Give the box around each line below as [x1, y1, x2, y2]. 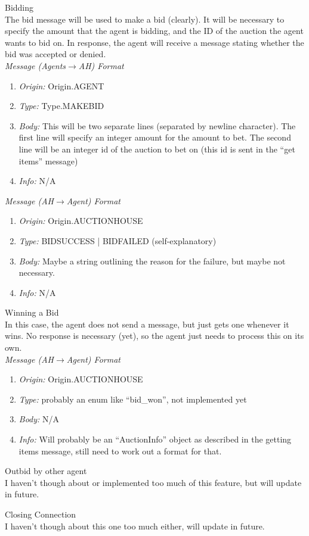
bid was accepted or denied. [5, 48, 106, 60]
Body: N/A [18, 413, 60, 425]
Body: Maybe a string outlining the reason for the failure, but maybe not [18, 254, 286, 267]
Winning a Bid [5, 306, 59, 319]
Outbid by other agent [5, 465, 87, 477]
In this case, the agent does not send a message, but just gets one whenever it [5, 317, 289, 330]
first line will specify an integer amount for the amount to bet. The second [18, 131, 291, 144]
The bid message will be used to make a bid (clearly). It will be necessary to [5, 13, 285, 25]
